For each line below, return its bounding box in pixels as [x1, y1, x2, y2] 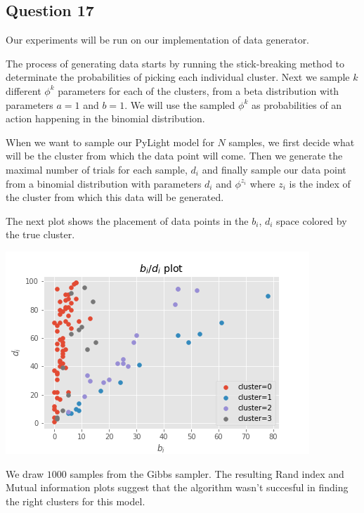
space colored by [276, 213, 347, 228]
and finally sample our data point [202, 162, 346, 176]
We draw [6, 466, 44, 481]
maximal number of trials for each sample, [6, 162, 188, 176]
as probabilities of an [251, 97, 342, 112]
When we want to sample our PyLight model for [6, 134, 214, 149]
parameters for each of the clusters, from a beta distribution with [58, 83, 339, 98]
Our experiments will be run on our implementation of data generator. [6, 32, 310, 47]
